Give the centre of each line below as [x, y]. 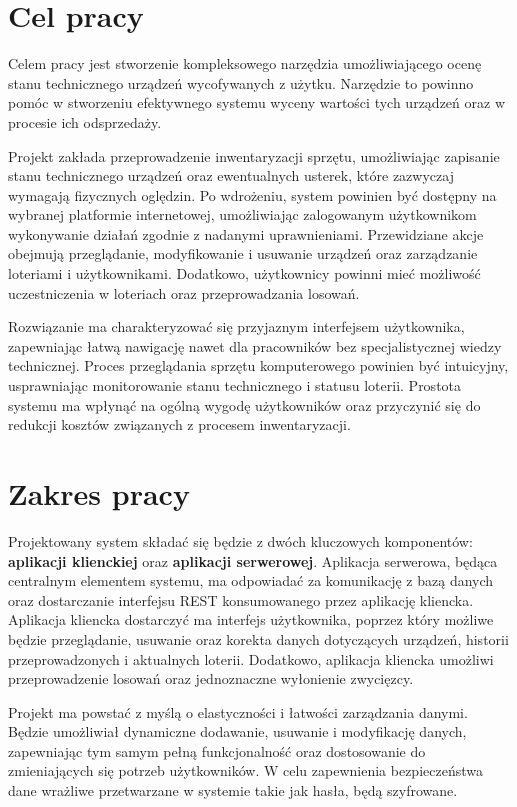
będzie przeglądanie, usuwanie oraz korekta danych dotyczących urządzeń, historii [258, 638]
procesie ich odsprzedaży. [85, 121]
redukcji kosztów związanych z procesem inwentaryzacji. [179, 424]
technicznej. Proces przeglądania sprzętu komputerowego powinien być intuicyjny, [258, 365]
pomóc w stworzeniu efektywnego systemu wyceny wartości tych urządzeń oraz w [256, 102]
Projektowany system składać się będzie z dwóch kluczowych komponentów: [240, 540]
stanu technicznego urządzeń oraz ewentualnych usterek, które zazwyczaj [231, 175]
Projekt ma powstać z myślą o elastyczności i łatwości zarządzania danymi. [238, 711]
